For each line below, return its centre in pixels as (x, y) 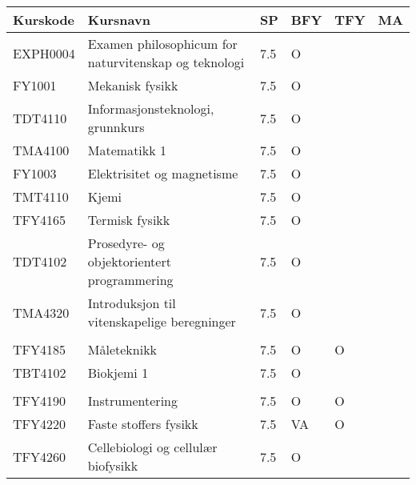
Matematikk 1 (127, 150)
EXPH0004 (44, 53)
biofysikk (113, 465)
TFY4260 (40, 456)
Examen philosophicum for (162, 44)
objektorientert (129, 261)
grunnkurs (116, 127)
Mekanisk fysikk (133, 85)
